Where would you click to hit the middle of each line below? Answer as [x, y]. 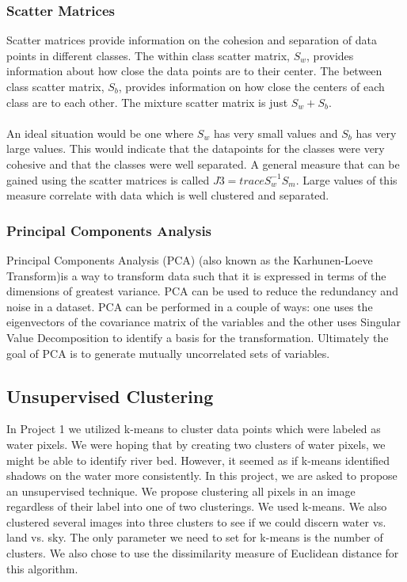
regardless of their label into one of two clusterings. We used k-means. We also [197, 506]
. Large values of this [346, 179]
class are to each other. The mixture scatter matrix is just [147, 102]
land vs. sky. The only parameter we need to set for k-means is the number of [195, 537]
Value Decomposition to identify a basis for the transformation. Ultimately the [198, 337]
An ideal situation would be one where [100, 133]
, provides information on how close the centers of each [251, 86]
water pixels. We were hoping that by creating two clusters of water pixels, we [196, 444]
